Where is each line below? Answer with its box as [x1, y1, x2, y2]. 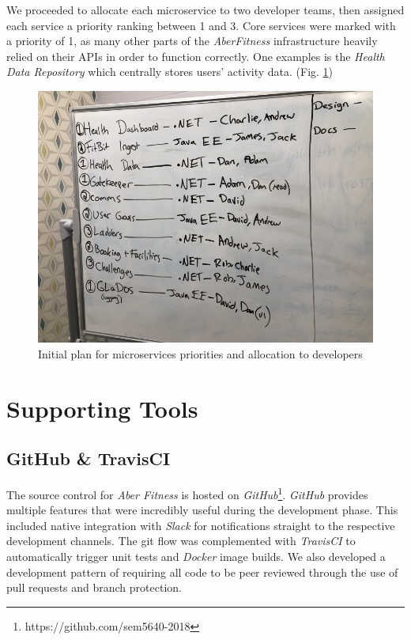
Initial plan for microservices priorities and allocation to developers [38, 345, 363, 362]
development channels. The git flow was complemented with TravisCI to [6, 532, 356, 549]
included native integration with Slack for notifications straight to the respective [6, 517, 395, 533]
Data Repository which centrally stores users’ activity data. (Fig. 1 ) [6, 63, 334, 80]
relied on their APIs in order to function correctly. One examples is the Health [6, 47, 385, 64]
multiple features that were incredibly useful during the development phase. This [6, 502, 398, 518]
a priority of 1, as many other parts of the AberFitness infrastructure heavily [6, 32, 378, 49]
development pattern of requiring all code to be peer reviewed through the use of [6, 563, 398, 580]
